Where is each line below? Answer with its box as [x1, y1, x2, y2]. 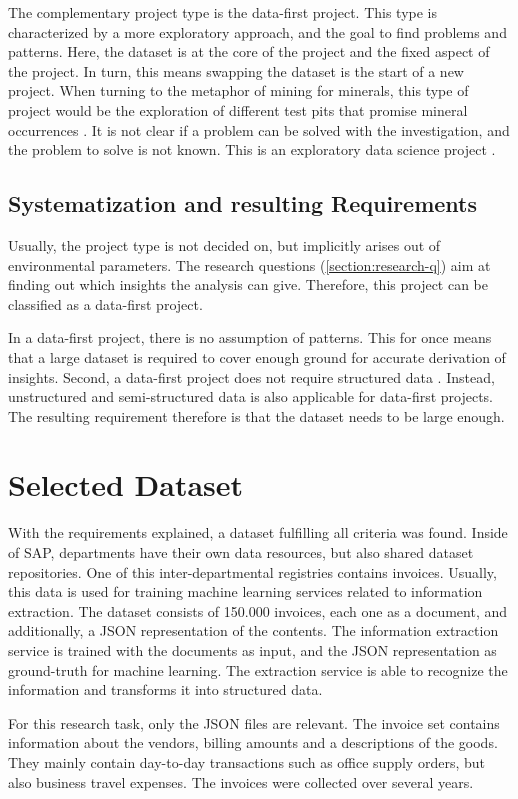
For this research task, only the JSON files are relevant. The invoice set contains [8, 712, 500, 733]
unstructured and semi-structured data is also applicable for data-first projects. [8, 386, 494, 407]
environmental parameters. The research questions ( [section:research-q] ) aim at [8, 254, 491, 275]
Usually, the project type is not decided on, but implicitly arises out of [8, 234, 441, 255]
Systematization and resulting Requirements [8, 188, 478, 219]
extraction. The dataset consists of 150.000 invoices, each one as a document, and [8, 600, 507, 621]
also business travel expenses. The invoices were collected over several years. [8, 771, 474, 792]
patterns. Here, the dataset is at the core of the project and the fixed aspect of [8, 41, 490, 62]
